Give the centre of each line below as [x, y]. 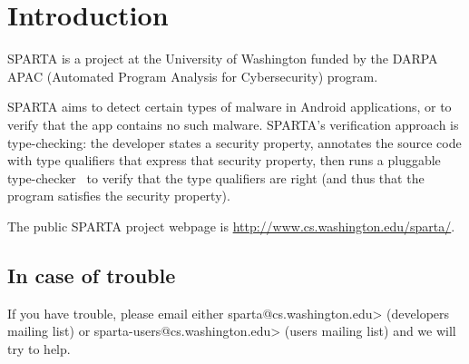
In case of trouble [92, 275]
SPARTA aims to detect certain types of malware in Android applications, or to [230, 107]
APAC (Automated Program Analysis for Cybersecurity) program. [193, 76]
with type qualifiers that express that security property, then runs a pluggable [224, 160]
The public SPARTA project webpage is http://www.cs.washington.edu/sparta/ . [231, 226]
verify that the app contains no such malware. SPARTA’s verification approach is [233, 124]
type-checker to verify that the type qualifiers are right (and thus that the [216, 177]
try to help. [39, 348]
